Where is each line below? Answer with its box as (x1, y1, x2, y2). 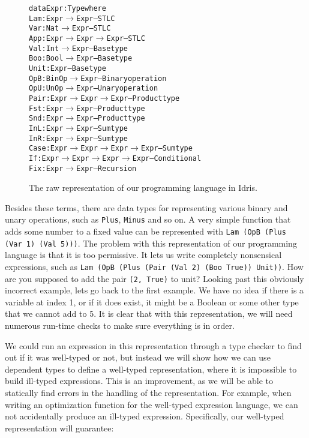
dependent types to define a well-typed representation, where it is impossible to (5, 362, 297, 375)
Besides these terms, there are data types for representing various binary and (5, 201, 288, 214)
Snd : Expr (29, 114, 64, 123)
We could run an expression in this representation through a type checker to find (5, 339, 302, 352)
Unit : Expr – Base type (29, 64, 106, 73)
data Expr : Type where (29, 4, 106, 13)
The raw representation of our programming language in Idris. (29, 181, 257, 194)
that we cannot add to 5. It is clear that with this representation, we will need (5, 307, 293, 320)
